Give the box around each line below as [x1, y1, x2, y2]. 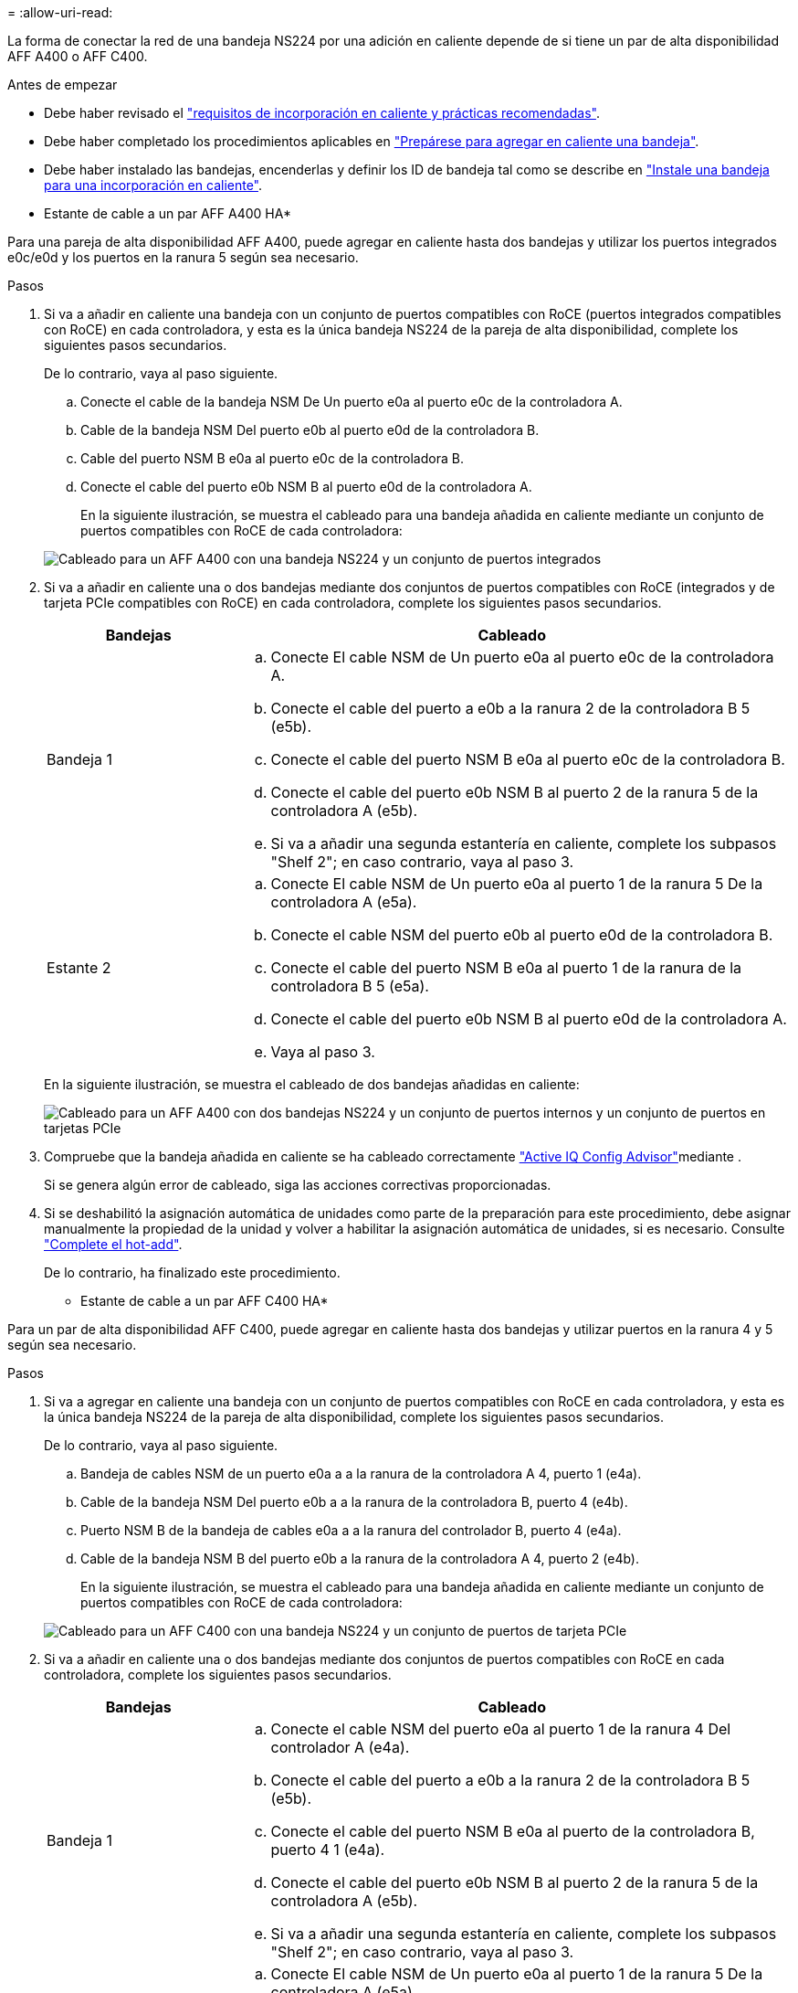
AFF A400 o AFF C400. [7, 48, 148, 64]
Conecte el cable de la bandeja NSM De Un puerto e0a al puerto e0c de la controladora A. [80, 394, 623, 409]
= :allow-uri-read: [7, 5, 113, 20]
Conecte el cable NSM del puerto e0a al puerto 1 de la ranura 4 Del [270, 1720, 731, 1738]
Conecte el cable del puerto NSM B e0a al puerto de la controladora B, [270, 1822, 755, 1840]
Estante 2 [47, 959, 111, 977]
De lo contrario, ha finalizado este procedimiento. [44, 1265, 341, 1280]
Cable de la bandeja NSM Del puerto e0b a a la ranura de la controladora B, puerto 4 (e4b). [80, 1494, 628, 1510]
